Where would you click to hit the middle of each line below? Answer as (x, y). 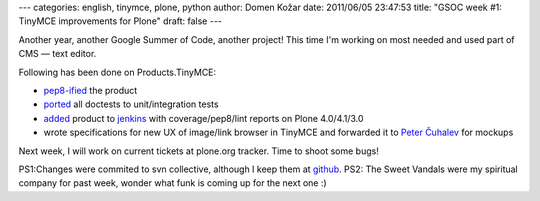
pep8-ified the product (90, 90)
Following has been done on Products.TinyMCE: (117, 72)
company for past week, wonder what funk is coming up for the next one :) (172, 183)
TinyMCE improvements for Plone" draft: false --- (120, 21)
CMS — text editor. (57, 54)
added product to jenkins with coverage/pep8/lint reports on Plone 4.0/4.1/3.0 (203, 118)
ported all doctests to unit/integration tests (131, 104)
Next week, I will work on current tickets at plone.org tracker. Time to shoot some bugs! (198, 151)
